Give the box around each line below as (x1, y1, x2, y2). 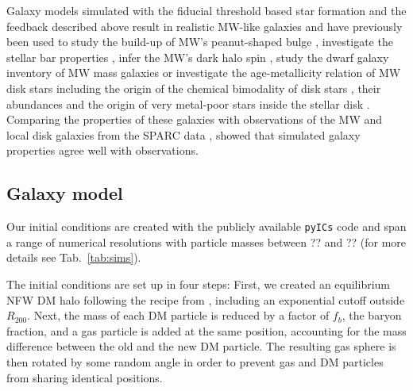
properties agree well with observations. (6, 142, 199, 159)
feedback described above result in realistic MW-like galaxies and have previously (6, 17, 403, 34)
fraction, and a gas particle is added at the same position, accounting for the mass (6, 322, 407, 339)
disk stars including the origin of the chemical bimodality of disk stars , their (6, 79, 381, 96)
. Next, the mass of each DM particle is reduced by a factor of (27, 307, 330, 324)
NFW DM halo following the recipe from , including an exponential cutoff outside (6, 291, 405, 308)
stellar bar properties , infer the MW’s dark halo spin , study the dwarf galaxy (6, 48, 389, 65)
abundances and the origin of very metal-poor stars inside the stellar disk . (6, 95, 370, 112)
